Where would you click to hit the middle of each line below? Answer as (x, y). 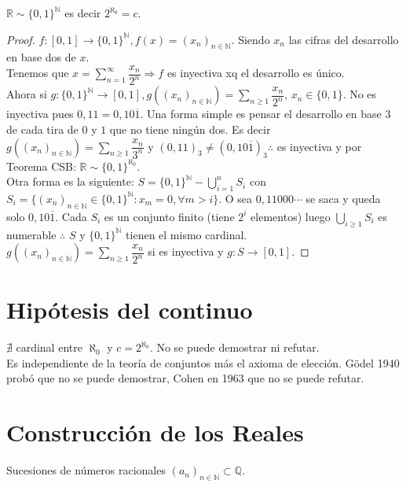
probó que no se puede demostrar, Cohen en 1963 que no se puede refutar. (185, 378)
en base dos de (41, 57)
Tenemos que (38, 73)
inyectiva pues (40, 114)
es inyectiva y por (319, 146)
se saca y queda (343, 198)
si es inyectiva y (186, 251)
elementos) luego (291, 216)
